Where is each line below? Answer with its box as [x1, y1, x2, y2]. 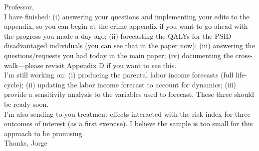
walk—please [4, 60, 43, 70]
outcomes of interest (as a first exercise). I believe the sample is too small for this [4, 118, 253, 129]
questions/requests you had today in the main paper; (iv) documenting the [4, 50, 233, 60]
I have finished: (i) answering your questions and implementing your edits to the [4, 11, 250, 21]
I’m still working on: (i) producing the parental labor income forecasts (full [4, 70, 234, 80]
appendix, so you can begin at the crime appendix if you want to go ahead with [4, 21, 248, 31]
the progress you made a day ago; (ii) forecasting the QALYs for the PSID [4, 30, 232, 41]
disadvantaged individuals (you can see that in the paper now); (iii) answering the [4, 40, 255, 51]
